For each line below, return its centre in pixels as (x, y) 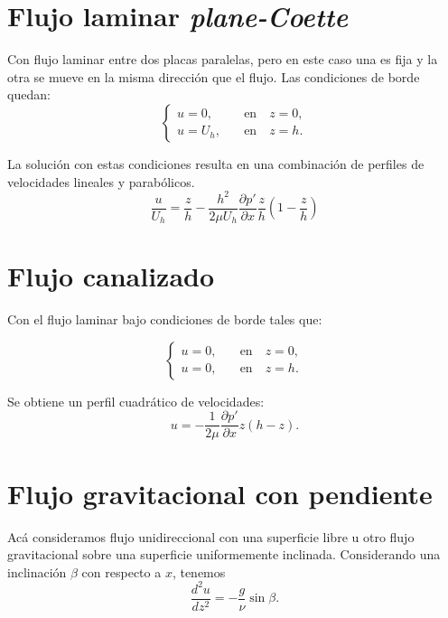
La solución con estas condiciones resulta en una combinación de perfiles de (216, 163)
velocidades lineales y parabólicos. (101, 181)
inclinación (37, 571)
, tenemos (199, 571)
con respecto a (121, 571)
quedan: (29, 94)
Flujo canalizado (111, 276)
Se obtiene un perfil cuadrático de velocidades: (136, 401)
